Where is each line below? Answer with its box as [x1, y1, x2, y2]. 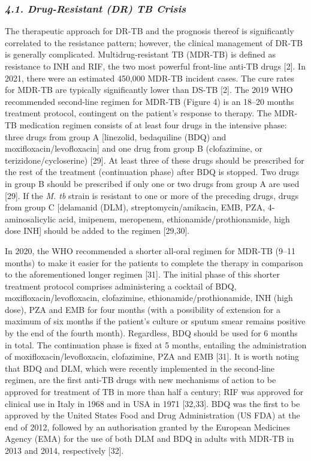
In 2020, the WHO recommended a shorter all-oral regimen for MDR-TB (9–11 [5, 244, 296, 257]
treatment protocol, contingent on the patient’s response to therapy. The [5, 107, 271, 119]
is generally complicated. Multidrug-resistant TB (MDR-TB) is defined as [5, 48, 276, 61]
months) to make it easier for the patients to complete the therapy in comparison [5, 256, 303, 269]
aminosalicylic [5, 212, 56, 225]
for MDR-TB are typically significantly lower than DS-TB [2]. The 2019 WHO [5, 83, 293, 96]
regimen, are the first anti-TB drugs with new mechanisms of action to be [5, 373, 276, 386]
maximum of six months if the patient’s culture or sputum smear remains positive [5, 315, 306, 327]
